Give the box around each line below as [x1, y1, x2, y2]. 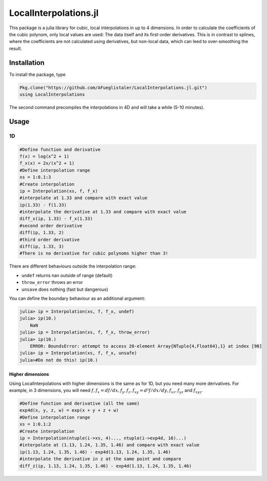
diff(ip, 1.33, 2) [19, 230, 64, 235]
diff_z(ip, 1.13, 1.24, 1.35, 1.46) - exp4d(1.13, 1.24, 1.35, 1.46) [19, 463, 192, 469]
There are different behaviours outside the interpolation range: [9, 263, 136, 269]
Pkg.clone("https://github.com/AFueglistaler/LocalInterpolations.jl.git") [19, 85, 208, 90]
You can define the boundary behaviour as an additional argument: [9, 295, 145, 301]
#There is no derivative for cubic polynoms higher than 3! [19, 251, 169, 256]
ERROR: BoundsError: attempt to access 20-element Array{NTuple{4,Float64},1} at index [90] [30, 343, 262, 349]
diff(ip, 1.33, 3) [19, 244, 64, 250]
